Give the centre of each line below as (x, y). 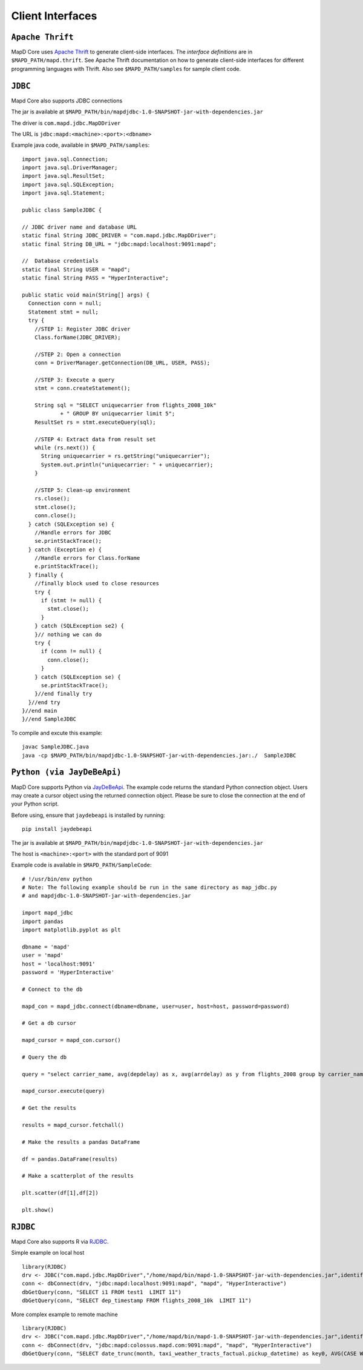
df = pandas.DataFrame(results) (70, 1159)
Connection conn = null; (65, 304)
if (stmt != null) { (71, 601)
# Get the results (49, 1108)
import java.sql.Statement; (64, 193)
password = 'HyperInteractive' (68, 972)
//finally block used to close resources (97, 583)
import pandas (43, 921)
